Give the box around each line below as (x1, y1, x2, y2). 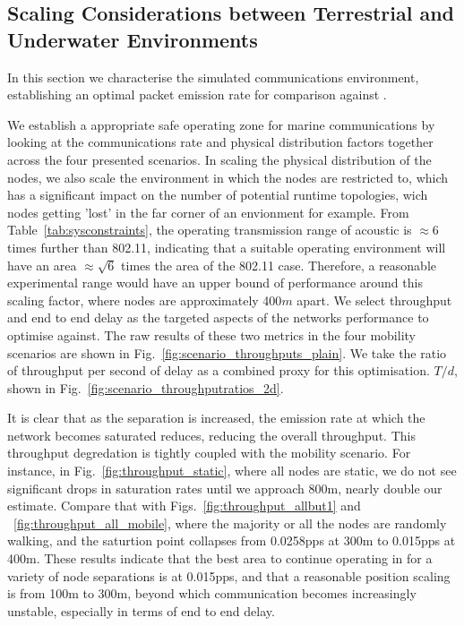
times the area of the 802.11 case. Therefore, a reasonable (121, 255, 437, 274)
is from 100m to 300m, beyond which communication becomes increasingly (7, 584, 417, 603)
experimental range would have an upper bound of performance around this (7, 273, 423, 292)
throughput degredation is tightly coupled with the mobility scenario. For (7, 443, 411, 462)
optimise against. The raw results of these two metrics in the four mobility (7, 325, 416, 344)
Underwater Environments (7, 25, 258, 53)
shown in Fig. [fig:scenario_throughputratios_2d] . (7, 378, 284, 397)
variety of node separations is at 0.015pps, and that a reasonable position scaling (7, 566, 451, 585)
